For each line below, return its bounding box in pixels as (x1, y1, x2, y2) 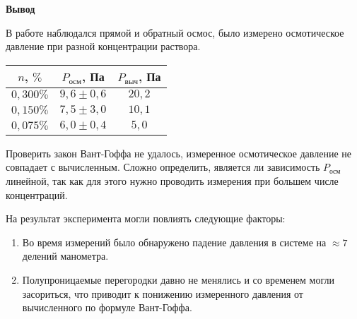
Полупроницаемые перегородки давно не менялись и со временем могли (22, 272, 334, 287)
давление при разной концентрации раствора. (6, 39, 201, 54)
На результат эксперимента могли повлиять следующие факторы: (6, 211, 286, 226)
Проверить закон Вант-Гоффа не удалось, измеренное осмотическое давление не (6, 145, 352, 160)
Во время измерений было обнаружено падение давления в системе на (22, 234, 327, 249)
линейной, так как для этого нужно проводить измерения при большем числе (6, 173, 339, 188)
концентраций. (6, 187, 68, 202)
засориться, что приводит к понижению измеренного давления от (22, 286, 303, 301)
